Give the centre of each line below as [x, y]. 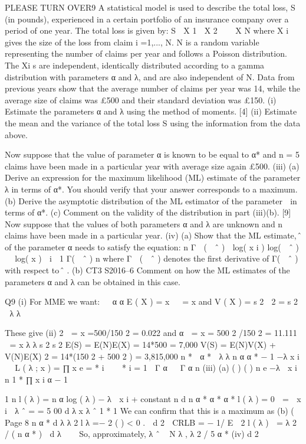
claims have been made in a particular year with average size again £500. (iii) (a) [152, 166]
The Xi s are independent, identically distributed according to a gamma [135, 65]
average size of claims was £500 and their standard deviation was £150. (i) [141, 99]
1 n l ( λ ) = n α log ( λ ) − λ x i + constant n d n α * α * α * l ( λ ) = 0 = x [153, 399]
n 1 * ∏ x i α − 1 [37, 379]
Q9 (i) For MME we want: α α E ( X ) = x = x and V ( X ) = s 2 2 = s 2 [151, 301]
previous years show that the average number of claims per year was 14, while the [153, 88]
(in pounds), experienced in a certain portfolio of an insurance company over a [147, 19]
